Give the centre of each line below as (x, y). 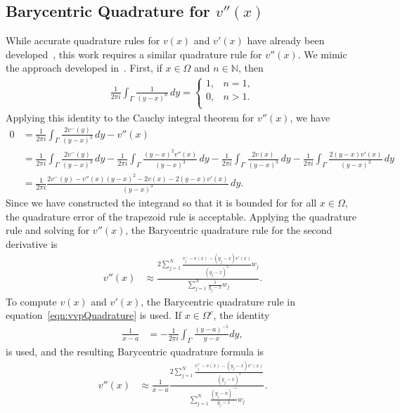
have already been (286, 40)
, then (251, 68)
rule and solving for (48, 230)
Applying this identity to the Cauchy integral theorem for (130, 117)
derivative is (32, 243)
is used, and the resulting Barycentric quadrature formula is (135, 351)
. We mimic (322, 54)
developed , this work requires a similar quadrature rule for (134, 54)
